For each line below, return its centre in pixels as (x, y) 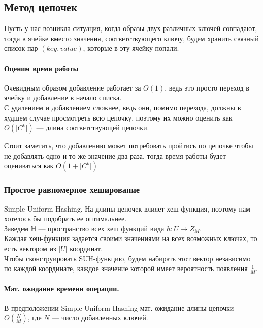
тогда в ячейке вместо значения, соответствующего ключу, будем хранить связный (131, 38)
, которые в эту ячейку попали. (131, 48)
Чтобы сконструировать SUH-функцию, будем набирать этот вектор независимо (127, 258)
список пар (21, 48)
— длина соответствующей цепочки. (93, 127)
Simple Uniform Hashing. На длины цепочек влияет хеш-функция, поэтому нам (127, 208)
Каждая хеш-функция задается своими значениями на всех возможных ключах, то (131, 238)
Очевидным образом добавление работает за (73, 87)
